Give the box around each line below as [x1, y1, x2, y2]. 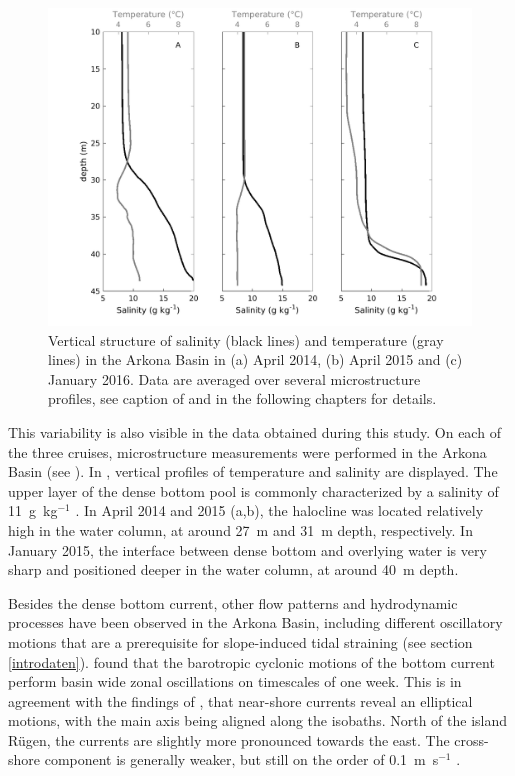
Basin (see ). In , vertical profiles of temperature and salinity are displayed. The [8, 461, 498, 482]
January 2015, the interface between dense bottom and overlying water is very [8, 539, 487, 560]
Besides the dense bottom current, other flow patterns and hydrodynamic [8, 592, 458, 613]
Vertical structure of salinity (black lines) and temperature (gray [48, 329, 444, 350]
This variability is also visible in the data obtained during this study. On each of [8, 421, 501, 442]
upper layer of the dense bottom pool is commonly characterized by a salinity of [8, 480, 499, 501]
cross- [454, 729, 489, 750]
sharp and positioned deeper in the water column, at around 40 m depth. [8, 559, 459, 580]
